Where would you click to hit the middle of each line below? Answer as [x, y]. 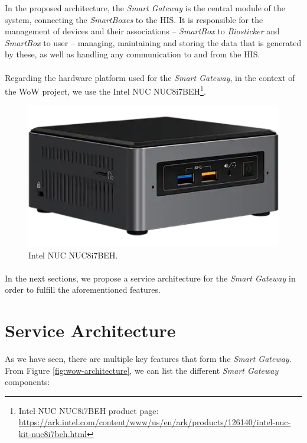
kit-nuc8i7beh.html [53, 433]
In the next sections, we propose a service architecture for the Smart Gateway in [150, 278]
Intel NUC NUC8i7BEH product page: [89, 410]
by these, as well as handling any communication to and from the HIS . [133, 54]
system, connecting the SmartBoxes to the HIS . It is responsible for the [134, 19]
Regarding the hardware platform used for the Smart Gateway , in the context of [150, 77]
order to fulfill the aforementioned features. [83, 290]
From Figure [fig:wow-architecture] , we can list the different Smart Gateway [142, 370]
